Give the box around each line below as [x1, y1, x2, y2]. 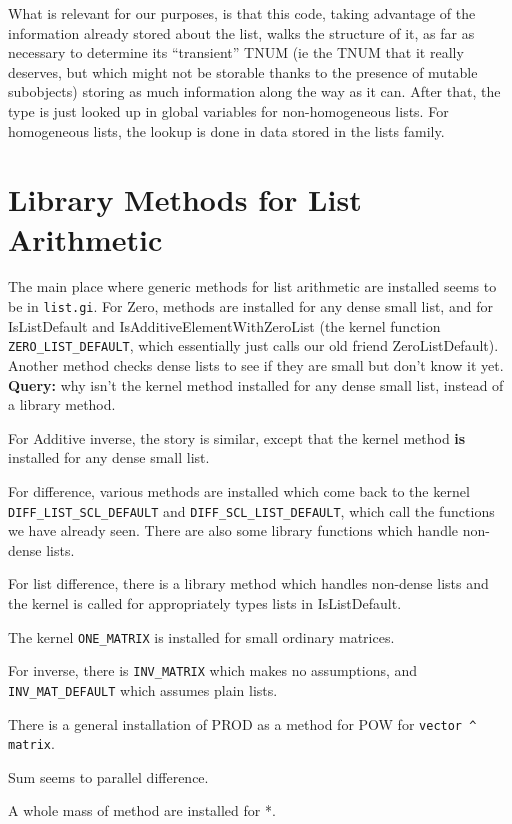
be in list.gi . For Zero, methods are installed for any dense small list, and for [8, 296, 493, 317]
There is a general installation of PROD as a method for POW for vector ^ [8, 713, 477, 734]
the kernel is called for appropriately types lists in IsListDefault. [8, 592, 402, 613]
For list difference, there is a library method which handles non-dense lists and [8, 573, 489, 594]
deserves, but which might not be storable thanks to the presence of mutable [8, 61, 478, 82]
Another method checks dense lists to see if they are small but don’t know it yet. [8, 354, 504, 375]
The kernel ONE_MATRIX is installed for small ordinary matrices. [8, 626, 395, 647]
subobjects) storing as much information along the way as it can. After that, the [8, 81, 501, 102]
